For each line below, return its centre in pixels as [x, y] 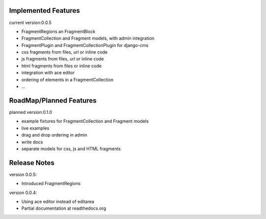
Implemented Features [45, 11]
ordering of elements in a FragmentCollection [67, 80]
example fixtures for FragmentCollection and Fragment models [85, 121]
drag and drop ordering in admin [54, 135]
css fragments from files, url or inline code [65, 52]
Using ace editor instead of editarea [58, 201]
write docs [32, 142]
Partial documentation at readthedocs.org [64, 208]
